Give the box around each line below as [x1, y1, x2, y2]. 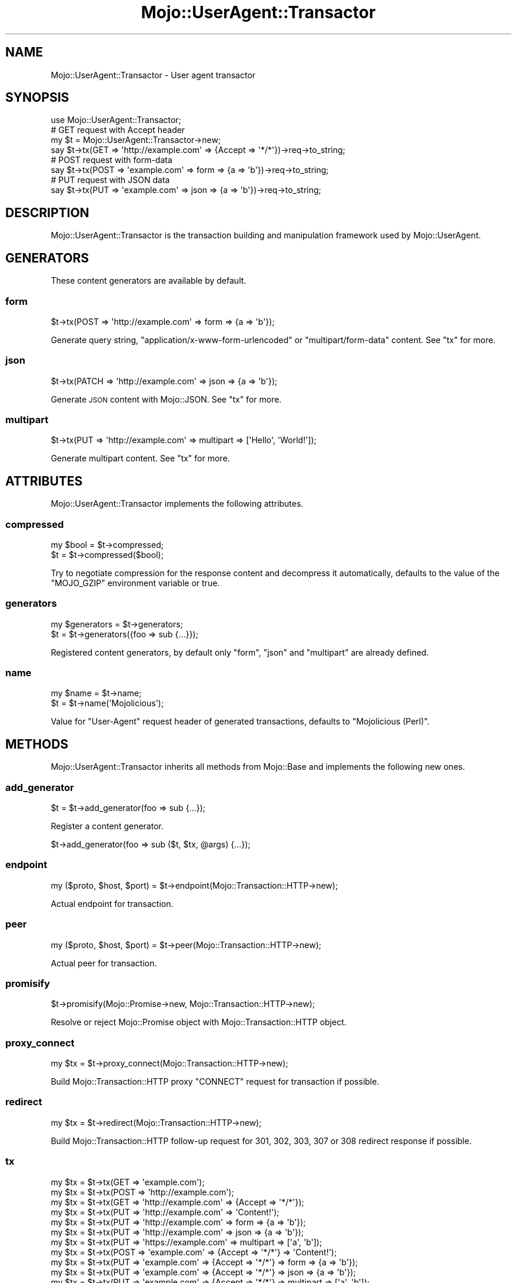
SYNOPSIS [5, 90, 69, 105]
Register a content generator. [51, 821, 164, 832]
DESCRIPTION [5, 205, 89, 220]
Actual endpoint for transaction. [51, 898, 174, 909]
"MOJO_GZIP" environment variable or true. [51, 577, 220, 588]
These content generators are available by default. [51, 275, 247, 286]
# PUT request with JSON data [51, 175, 170, 185]
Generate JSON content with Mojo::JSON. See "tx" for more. [51, 394, 282, 404]
